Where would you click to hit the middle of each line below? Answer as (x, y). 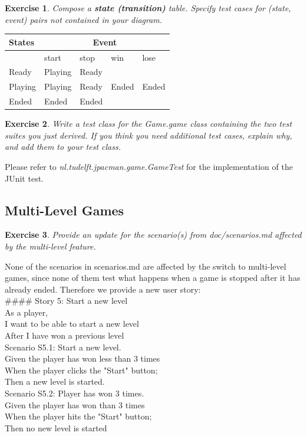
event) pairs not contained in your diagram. (84, 19)
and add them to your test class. (63, 147)
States (22, 42)
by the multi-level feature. (50, 246)
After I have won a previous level (65, 335)
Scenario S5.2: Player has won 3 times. (75, 393)
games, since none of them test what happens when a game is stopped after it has (153, 278)
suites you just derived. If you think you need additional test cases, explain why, (148, 135)
